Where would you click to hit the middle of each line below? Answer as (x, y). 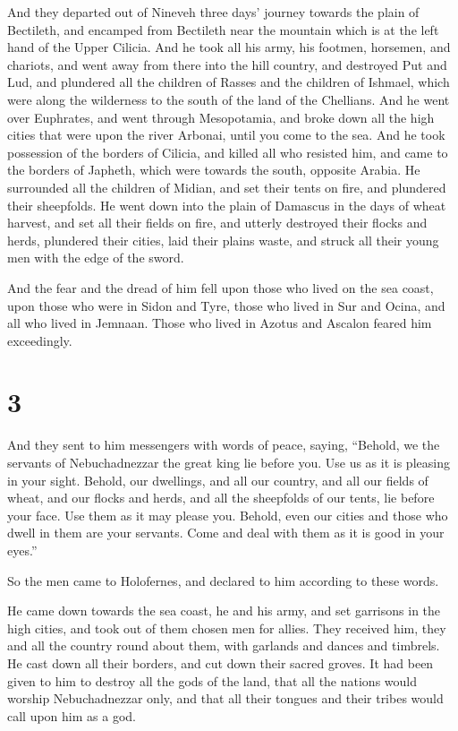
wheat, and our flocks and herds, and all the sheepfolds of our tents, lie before (221, 498)
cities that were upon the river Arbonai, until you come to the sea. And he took (226, 135)
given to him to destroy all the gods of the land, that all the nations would (212, 680)
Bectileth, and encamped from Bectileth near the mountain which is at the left (223, 29)
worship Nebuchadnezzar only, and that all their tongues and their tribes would (225, 698)
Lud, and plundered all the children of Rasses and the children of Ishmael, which (229, 82)
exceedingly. (40, 340)
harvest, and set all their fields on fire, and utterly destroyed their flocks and (217, 223)
